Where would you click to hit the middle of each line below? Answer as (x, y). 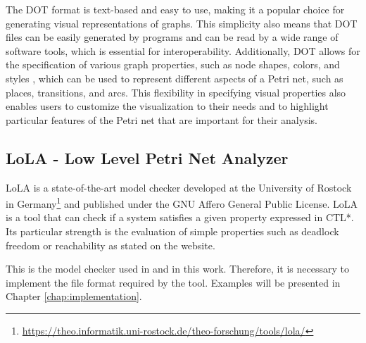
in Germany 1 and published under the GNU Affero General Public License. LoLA (182, 202)
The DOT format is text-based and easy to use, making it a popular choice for (175, 9)
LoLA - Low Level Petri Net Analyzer (147, 157)
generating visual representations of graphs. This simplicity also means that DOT (182, 23)
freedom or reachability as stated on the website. (111, 245)
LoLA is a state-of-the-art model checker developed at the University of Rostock (179, 187)
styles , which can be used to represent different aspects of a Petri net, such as (175, 78)
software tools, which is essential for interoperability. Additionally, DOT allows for (183, 50)
